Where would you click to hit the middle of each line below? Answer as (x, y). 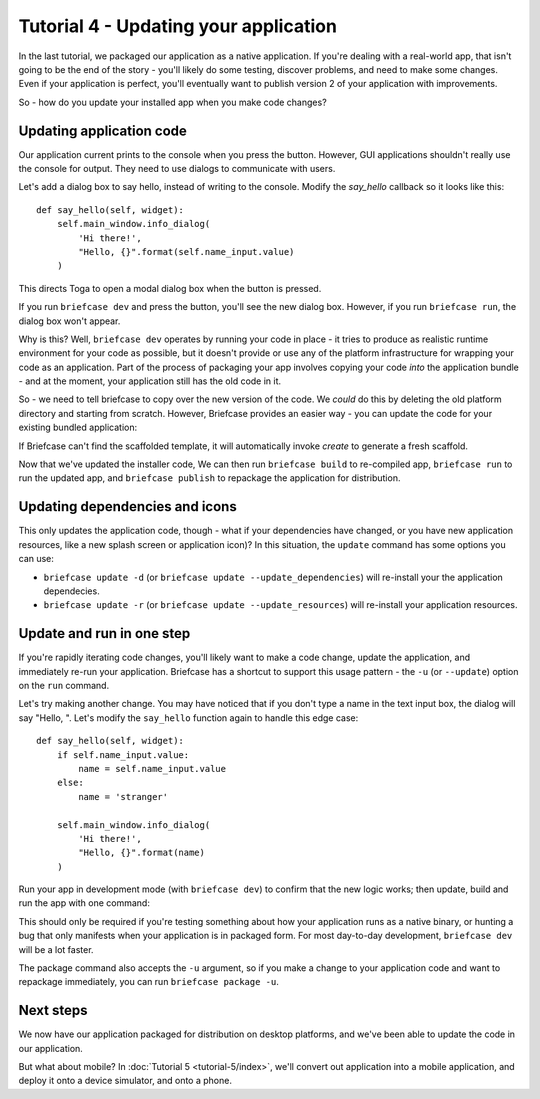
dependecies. (71, 591)
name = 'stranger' (123, 796)
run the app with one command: (84, 903)
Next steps (53, 1010)
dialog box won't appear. (69, 321)
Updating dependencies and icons (127, 506)
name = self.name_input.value (152, 768)
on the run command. (64, 685)
